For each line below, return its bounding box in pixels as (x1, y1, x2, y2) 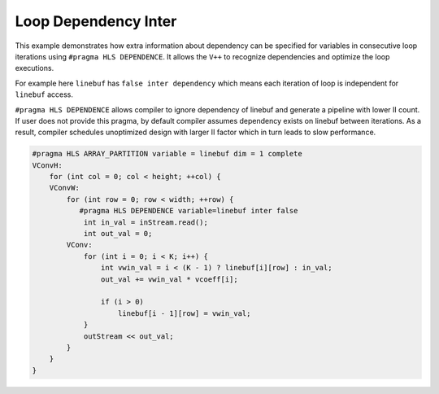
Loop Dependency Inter (15, 12, 177, 30)
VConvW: (49, 183, 80, 193)
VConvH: (32, 160, 63, 170)
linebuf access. (15, 90, 73, 99)
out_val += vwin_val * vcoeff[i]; (100, 274, 239, 284)
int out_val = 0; (83, 229, 153, 238)
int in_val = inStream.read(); (83, 217, 209, 227)
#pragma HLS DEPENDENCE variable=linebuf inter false (79, 206, 298, 216)
